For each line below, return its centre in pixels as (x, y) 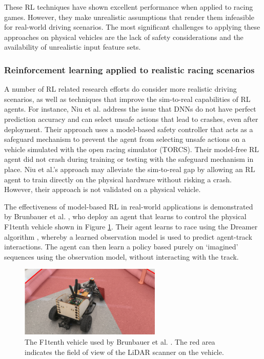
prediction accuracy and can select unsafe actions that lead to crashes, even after (131, 119)
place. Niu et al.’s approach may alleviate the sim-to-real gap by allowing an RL (130, 169)
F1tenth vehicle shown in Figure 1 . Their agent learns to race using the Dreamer (131, 226)
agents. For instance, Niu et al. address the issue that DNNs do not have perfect (130, 109)
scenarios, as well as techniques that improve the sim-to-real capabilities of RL (127, 99)
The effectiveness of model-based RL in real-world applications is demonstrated (129, 206)
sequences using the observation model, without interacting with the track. (121, 256)
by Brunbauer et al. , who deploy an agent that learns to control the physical (125, 216)
